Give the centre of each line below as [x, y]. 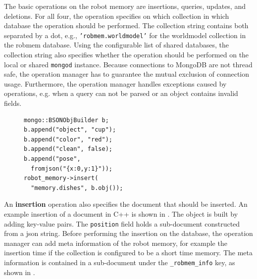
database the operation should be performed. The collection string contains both [126, 25]
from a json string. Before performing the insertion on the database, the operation [128, 233]
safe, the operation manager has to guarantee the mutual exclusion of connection [127, 74]
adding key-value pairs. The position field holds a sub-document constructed [122, 223]
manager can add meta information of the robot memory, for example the [116, 243]
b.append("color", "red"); [68, 139]
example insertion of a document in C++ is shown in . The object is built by [121, 214]
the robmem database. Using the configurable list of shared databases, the [117, 45]
